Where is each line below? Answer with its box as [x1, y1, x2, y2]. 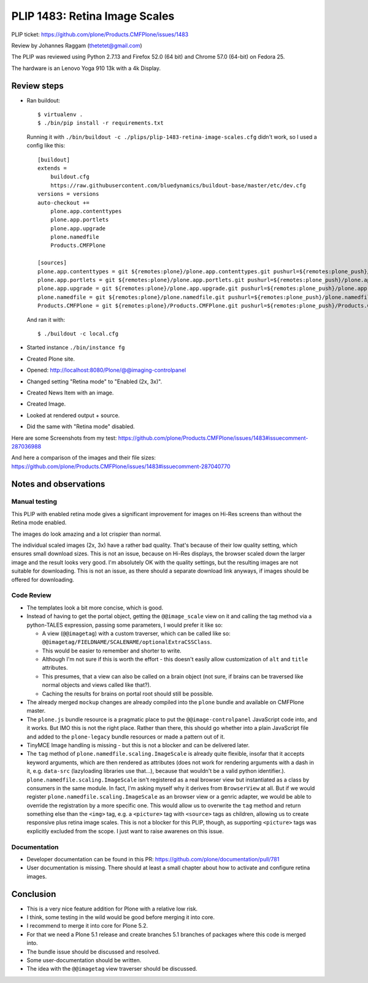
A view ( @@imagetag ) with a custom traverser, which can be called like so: [42, 630, 231, 637]
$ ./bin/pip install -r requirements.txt [37, 120, 164, 127]
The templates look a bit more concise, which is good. [26, 604, 164, 611]
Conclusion [11, 888, 56, 899]
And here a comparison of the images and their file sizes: [11, 454, 156, 461]
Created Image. [26, 400, 66, 408]
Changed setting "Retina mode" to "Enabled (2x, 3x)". [26, 378, 163, 385]
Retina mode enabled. [11, 519, 67, 527]
